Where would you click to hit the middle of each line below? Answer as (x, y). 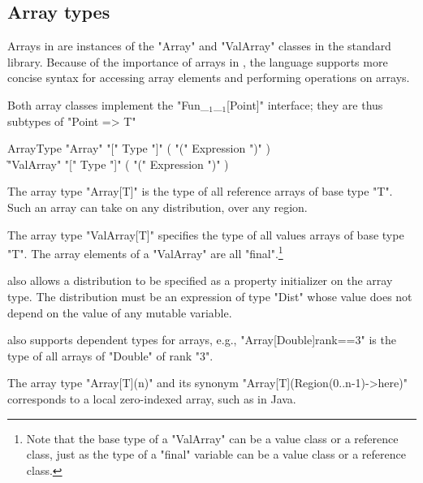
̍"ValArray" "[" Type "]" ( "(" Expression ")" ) (118, 164)
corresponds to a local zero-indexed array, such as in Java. (152, 398)
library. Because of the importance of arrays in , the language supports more (198, 61)
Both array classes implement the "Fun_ (108, 104)
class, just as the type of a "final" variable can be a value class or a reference (216, 454)
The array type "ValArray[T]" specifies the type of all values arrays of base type (206, 234)
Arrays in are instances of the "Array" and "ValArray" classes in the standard (199, 46)
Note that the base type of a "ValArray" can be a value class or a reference (212, 438)
